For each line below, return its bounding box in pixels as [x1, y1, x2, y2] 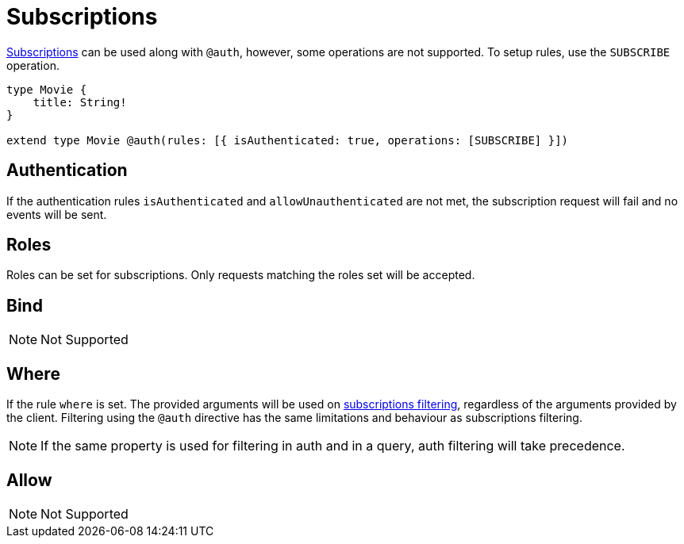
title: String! [33, 95, 127, 109]
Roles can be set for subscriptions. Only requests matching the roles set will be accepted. [6, 268, 475, 282]
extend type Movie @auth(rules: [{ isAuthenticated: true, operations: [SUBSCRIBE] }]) [6, 133, 569, 147]
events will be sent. [6, 207, 107, 221]
